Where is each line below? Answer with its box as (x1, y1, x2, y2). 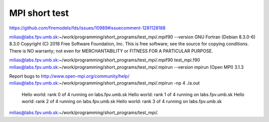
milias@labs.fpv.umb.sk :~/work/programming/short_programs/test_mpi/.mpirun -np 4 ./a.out (9, 80, 200, 86)
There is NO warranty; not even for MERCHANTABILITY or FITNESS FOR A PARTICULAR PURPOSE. (9, 48, 213, 54)
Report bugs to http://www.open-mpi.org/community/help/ (9, 73, 130, 79)
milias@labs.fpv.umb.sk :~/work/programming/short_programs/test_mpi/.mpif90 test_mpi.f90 (9, 57, 200, 63)
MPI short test (9, 7, 69, 18)
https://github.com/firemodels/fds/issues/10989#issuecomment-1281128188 (9, 25, 166, 31)
